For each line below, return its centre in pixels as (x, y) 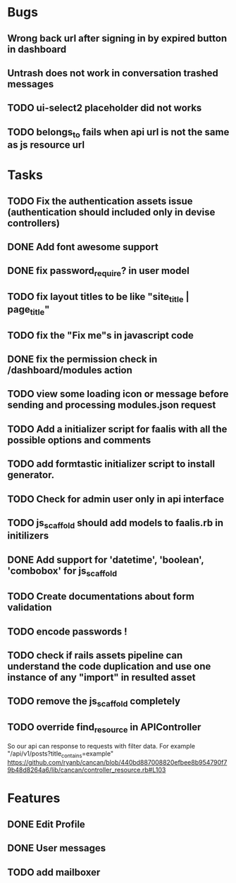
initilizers (28, 536)
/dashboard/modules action (70, 370)
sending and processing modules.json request (112, 405)
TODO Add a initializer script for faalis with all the (117, 429)
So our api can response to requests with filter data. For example (101, 746)
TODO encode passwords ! (68, 631)
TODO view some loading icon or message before (118, 394)
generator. (31, 475)
